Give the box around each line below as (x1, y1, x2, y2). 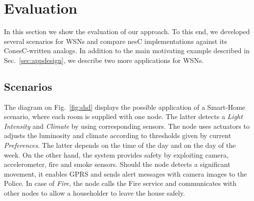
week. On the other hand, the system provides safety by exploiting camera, (4, 149, 229, 160)
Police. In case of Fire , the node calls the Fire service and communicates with (4, 178, 236, 188)
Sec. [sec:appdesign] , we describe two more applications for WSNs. (4, 55, 204, 65)
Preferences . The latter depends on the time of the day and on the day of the (4, 140, 236, 150)
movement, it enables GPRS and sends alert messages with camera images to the (4, 168, 247, 179)
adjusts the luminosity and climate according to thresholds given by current (4, 130, 231, 141)
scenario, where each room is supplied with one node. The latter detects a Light (4, 111, 243, 121)
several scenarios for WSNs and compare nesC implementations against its (4, 36, 227, 46)
